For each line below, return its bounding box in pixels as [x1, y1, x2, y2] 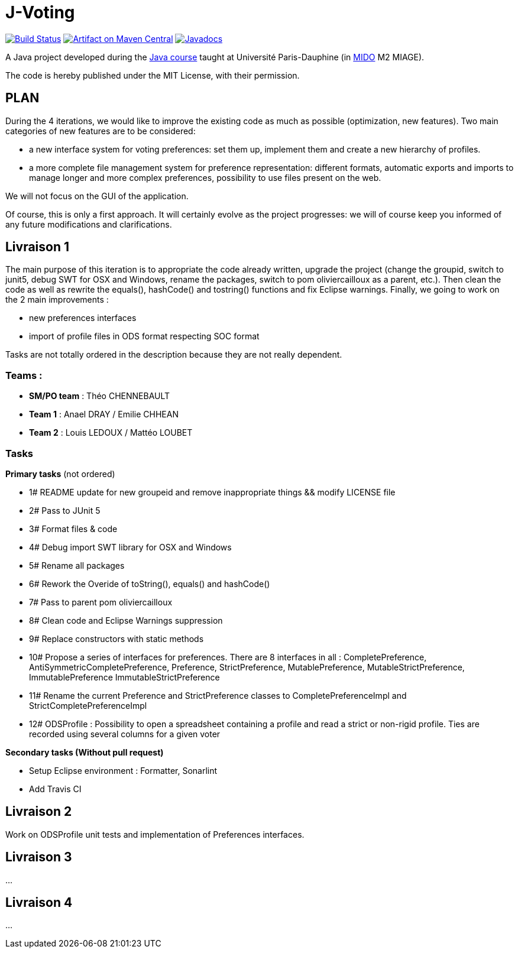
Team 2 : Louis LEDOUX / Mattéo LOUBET [29, 427, 193, 438]
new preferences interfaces [29, 313, 137, 323]
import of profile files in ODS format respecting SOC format [29, 331, 260, 342]
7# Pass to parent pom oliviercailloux [29, 597, 173, 607]
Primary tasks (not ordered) [5, 468, 115, 479]
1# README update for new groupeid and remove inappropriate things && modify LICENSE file [29, 487, 396, 497]
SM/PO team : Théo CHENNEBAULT [29, 391, 170, 401]
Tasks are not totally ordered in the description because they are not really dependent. [5, 349, 342, 360]
